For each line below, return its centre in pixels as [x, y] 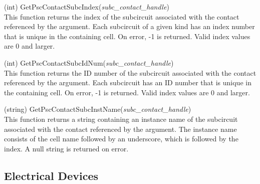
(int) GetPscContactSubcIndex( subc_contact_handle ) [87, 7]
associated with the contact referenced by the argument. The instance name [120, 129]
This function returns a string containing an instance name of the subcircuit [121, 119]
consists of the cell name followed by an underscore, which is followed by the [121, 139]
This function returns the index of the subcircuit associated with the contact [122, 16]
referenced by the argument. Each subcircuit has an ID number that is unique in [128, 82]
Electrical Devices [51, 175]
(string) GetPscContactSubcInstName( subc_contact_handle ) [98, 109]
